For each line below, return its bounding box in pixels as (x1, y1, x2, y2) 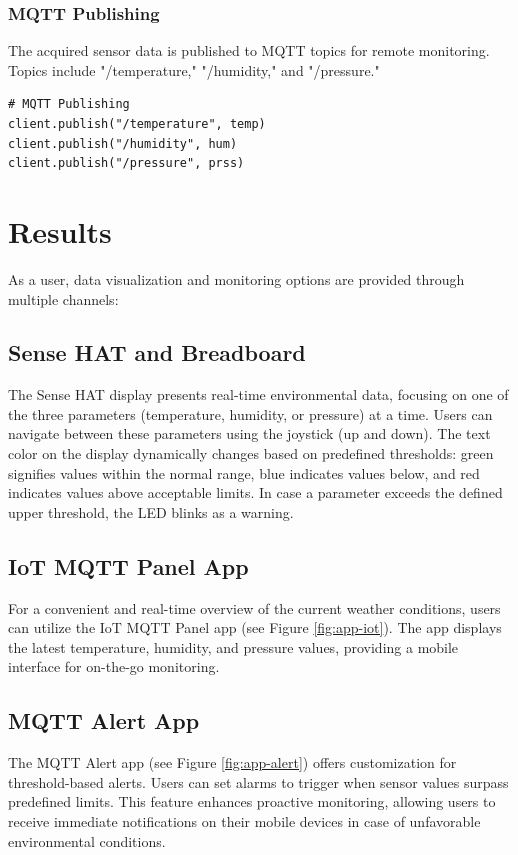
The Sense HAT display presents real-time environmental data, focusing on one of (8, 384, 509, 405)
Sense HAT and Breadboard (8, 337, 306, 368)
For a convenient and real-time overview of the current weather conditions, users (8, 597, 501, 618)
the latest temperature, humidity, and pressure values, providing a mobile (8, 636, 459, 657)
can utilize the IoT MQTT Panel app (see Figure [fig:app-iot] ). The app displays (8, 617, 502, 638)
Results (8, 210, 112, 251)
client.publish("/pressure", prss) (8, 156, 245, 171)
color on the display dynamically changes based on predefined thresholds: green (8, 443, 494, 464)
